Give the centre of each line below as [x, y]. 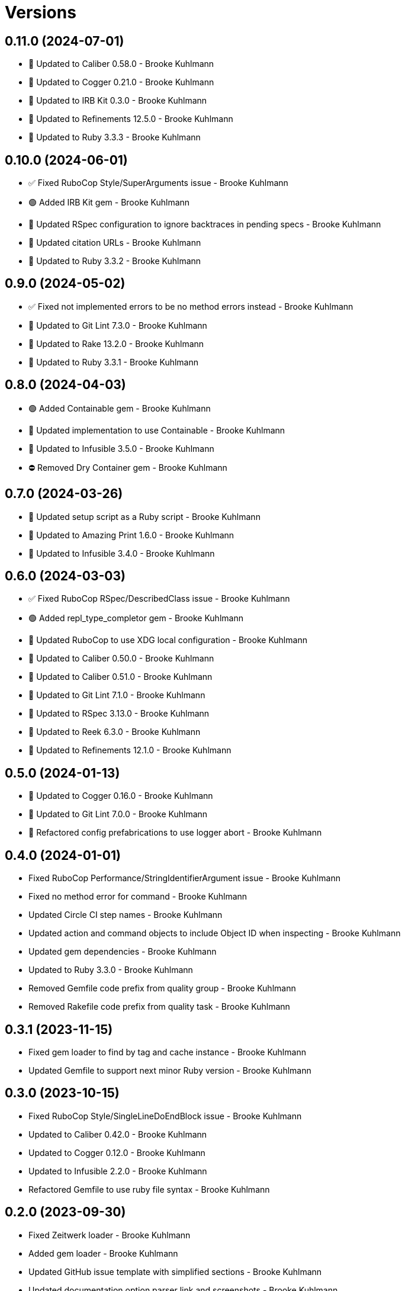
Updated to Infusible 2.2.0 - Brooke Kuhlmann [118, 1171]
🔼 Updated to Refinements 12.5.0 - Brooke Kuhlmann [131, 119]
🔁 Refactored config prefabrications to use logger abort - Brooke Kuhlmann [175, 833]
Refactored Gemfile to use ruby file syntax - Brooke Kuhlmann [149, 1189]
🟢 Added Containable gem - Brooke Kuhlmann [120, 408]
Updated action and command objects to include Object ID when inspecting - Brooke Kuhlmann [215, 933]
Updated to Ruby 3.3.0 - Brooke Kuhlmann [111, 970]
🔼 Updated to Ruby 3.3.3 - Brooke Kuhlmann [115, 137]
